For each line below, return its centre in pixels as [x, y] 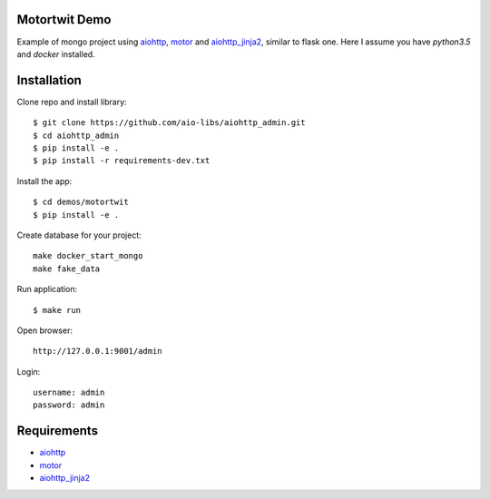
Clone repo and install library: [72, 102]
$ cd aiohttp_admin [76, 135]
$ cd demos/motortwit [81, 202]
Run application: [47, 289]
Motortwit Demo [64, 20]
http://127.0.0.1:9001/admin [98, 351]
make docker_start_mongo [88, 256]
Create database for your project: [79, 235]
